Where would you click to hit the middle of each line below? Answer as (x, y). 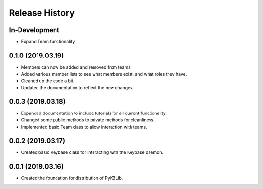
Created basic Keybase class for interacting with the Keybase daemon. (92, 152)
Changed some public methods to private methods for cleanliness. (88, 120)
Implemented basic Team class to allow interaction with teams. (84, 127)
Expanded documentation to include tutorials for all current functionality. (94, 113)
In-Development (34, 30)
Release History (42, 13)
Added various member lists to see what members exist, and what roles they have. (104, 74)
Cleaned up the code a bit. (48, 81)
